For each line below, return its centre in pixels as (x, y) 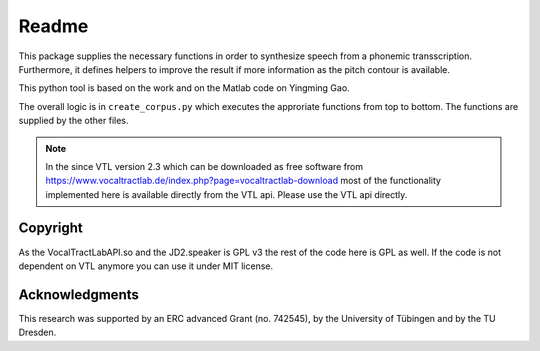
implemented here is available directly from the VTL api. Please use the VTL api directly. (226, 194)
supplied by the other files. (73, 121)
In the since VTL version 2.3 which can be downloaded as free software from (204, 166)
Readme (53, 26)
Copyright (51, 228)
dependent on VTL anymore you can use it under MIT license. (146, 266)
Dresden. (37, 332)
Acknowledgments (79, 294)
